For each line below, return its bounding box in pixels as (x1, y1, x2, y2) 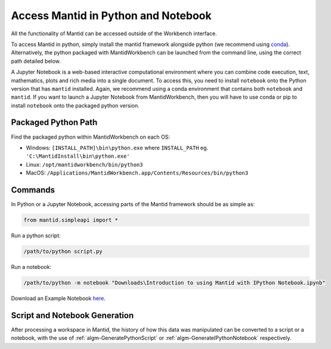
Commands (11, 185, 55, 195)
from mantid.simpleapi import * (23, 217, 119, 224)
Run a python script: (11, 232, 61, 239)
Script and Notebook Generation (11, 310, 134, 320)
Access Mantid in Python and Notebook (11, 9, 212, 22)
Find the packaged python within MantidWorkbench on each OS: (11, 133, 170, 140)
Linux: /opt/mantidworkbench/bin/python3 (26, 161, 143, 168)
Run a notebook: (11, 263, 52, 270)
